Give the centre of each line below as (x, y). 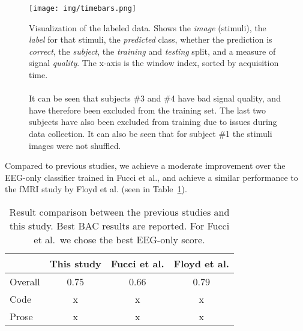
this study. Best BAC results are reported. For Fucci (119, 225)
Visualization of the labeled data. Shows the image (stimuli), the (148, 27)
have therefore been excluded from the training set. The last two (148, 110)
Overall (25, 281)
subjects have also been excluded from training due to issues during (153, 122)
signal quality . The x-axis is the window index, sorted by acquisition (154, 63)
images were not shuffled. (75, 145)
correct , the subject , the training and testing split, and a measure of (152, 51)
